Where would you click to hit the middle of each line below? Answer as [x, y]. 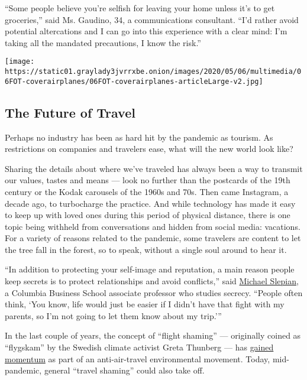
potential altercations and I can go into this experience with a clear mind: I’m [146, 31]
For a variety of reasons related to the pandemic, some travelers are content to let [153, 238]
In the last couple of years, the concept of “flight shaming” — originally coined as [153, 335]
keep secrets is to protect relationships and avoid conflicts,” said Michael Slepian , [152, 281]
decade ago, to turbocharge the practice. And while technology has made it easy [150, 203]
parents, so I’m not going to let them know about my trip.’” [113, 315]
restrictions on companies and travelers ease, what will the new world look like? [149, 149]
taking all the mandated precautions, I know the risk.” [103, 42]
